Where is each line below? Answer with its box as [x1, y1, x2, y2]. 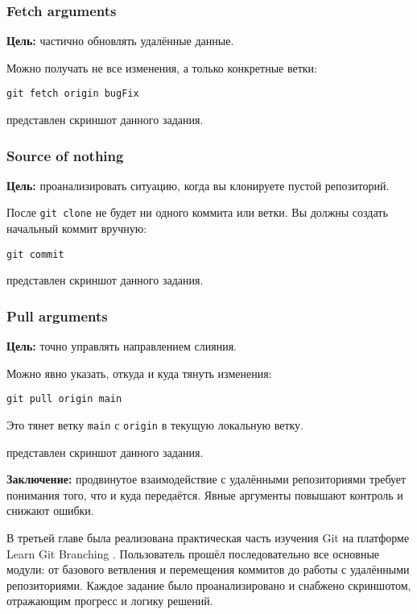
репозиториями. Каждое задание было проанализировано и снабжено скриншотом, [6, 576, 411, 593]
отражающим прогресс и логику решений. [6, 592, 213, 609]
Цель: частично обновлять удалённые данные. [6, 32, 234, 49]
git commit [6, 248, 64, 260]
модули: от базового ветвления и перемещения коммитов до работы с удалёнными [6, 561, 410, 578]
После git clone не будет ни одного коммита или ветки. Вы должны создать [6, 204, 388, 221]
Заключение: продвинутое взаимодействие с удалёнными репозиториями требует [6, 471, 407, 487]
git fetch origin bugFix [6, 88, 139, 100]
